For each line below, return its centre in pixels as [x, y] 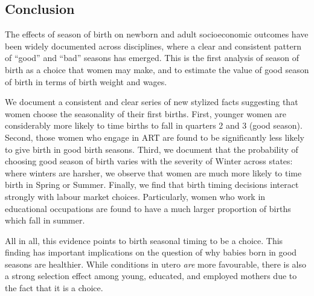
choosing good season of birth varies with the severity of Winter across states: [149, 161]
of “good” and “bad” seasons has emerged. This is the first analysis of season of [152, 58]
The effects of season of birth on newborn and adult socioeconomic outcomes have [157, 34]
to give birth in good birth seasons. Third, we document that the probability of [152, 149]
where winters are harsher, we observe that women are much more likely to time [153, 172]
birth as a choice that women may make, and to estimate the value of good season [157, 69]
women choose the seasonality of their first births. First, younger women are [146, 113]
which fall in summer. [45, 220]
